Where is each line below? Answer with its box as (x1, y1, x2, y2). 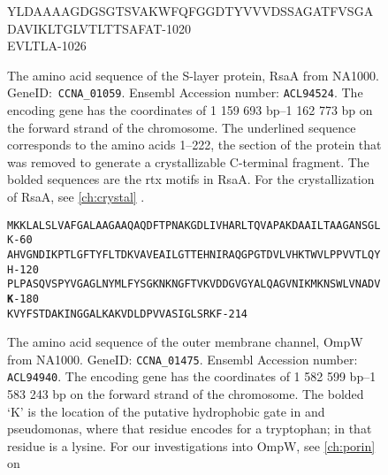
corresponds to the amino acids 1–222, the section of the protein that (7, 135, 382, 154)
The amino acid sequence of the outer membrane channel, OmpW (7, 333, 363, 351)
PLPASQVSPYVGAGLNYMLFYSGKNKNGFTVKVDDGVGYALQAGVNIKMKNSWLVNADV (7, 278, 381, 291)
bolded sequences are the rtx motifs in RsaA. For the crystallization (7, 170, 375, 188)
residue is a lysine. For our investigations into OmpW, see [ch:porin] (7, 436, 376, 455)
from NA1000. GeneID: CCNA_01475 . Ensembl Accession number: (7, 349, 358, 368)
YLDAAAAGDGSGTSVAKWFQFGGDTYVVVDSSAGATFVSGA (7, 2, 374, 19)
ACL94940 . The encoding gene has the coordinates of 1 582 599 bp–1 (7, 367, 377, 386)
